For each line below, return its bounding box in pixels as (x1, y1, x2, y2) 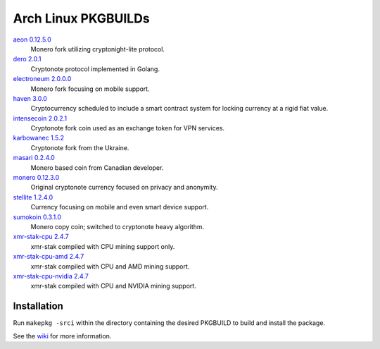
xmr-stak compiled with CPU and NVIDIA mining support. (30, 282, 196, 290)
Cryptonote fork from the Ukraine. (30, 143, 129, 152)
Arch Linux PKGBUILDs (13, 11, 151, 26)
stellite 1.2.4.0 (13, 192, 53, 201)
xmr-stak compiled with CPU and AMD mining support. (30, 262, 190, 271)
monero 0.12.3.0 (13, 173, 60, 182)
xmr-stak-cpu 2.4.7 (13, 233, 70, 241)
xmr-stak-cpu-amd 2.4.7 (13, 252, 84, 261)
